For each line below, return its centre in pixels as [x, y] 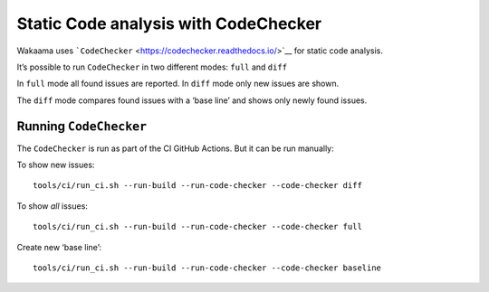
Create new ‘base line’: [59, 247]
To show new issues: [56, 165]
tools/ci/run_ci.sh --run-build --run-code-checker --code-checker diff [197, 186]
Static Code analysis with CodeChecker [169, 24]
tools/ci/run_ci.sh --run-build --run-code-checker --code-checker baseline [207, 268]
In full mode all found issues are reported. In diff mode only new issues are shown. [178, 84]
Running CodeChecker [82, 126]
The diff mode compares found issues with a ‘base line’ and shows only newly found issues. [192, 100]
